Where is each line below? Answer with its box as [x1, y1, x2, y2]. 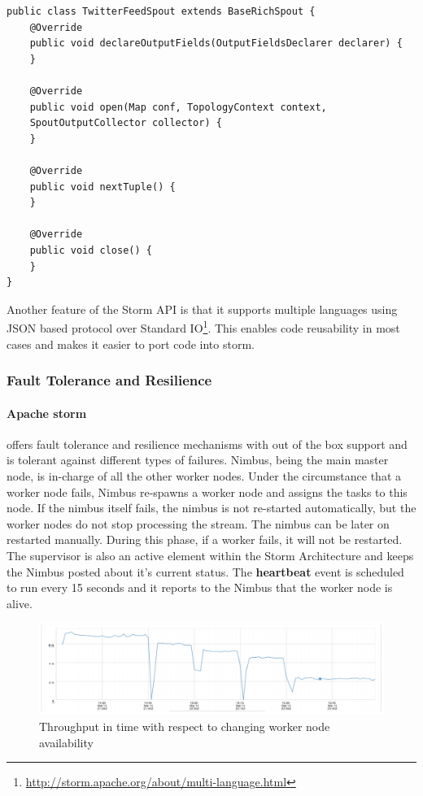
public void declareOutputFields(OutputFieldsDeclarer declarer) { [29, 37, 403, 50]
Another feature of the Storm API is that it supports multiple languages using [7, 300, 398, 317]
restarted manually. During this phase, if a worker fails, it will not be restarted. [7, 531, 403, 548]
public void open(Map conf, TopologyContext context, [29, 101, 327, 113]
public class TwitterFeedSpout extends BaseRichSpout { [7, 6, 316, 17]
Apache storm [7, 404, 87, 421]
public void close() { [29, 244, 152, 256]
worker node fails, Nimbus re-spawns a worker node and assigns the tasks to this [7, 483, 408, 500]
